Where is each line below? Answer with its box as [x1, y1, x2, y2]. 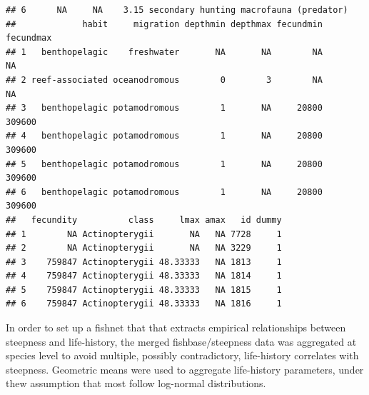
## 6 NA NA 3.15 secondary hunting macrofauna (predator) [6, 5, 348, 15]
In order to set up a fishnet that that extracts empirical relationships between [6, 320, 346, 335]
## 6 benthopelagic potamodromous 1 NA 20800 [6, 186, 323, 197]
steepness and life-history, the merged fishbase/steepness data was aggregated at [6, 334, 357, 349]
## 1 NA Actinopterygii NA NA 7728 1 [6, 229, 282, 239]
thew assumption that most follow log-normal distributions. [6, 376, 266, 391]
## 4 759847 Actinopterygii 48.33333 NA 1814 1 [6, 271, 282, 281]
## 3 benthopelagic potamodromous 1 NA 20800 [6, 103, 323, 114]
